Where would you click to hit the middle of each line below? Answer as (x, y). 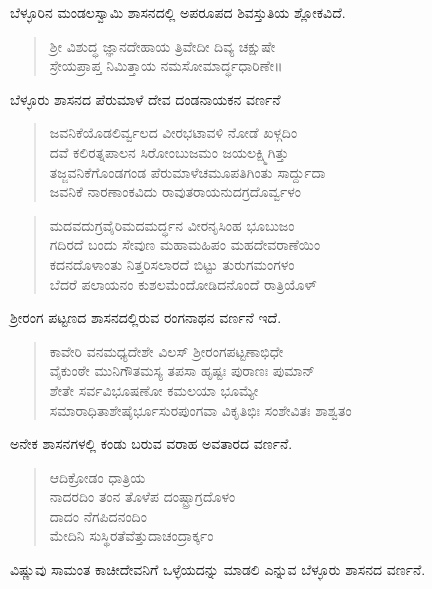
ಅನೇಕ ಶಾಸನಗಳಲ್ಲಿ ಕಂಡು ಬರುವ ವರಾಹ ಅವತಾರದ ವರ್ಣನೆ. (151, 443)
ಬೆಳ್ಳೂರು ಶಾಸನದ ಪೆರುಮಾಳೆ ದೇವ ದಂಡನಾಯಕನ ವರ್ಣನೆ (145, 98)
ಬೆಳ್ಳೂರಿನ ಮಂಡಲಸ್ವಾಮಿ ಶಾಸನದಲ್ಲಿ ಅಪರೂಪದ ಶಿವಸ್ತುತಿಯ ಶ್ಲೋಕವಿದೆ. (178, 12)
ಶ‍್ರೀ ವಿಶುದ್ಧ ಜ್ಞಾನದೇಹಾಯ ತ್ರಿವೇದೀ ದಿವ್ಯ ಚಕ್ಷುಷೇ (162, 45)
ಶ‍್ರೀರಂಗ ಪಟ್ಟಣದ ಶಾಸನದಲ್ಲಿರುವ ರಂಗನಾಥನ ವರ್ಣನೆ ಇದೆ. (146, 317)
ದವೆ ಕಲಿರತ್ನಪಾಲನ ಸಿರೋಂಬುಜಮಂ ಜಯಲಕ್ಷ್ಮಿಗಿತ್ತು (169, 151)
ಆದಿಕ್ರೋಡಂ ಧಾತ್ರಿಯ (97, 476)
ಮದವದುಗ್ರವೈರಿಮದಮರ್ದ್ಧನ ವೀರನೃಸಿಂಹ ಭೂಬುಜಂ (172, 224)
